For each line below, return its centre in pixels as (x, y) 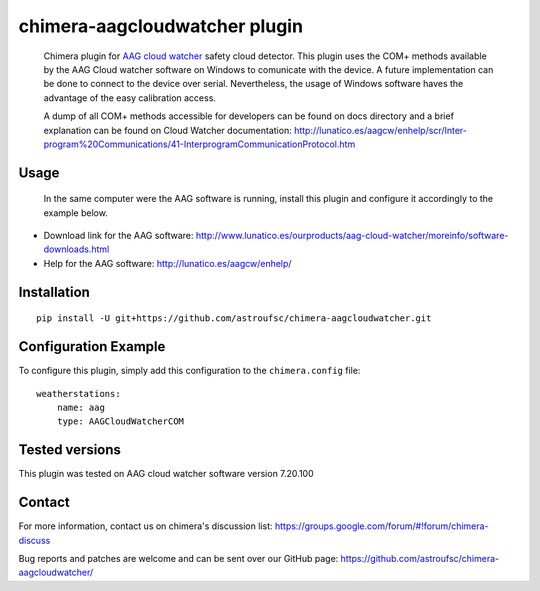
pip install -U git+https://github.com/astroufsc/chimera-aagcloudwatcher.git (234, 318)
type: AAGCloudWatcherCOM (120, 421)
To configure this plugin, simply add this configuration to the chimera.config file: (189, 371)
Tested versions (70, 450)
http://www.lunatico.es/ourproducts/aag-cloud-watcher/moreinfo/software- (352, 236)
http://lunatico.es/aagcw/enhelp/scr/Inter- (380, 130)
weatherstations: (78, 393)
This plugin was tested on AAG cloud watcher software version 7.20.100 (166, 474)
